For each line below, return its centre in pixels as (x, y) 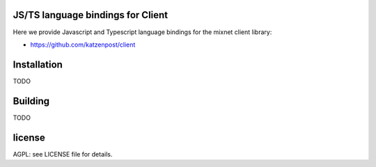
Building (31, 101)
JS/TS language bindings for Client (91, 15)
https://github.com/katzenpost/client (83, 45)
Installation (38, 64)
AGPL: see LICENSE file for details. (63, 154)
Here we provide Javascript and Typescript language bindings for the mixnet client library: (142, 32)
